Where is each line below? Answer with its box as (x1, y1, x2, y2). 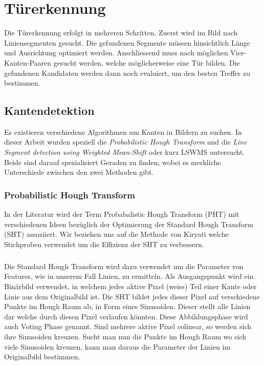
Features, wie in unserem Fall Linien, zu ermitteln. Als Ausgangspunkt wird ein (4, 271, 254, 281)
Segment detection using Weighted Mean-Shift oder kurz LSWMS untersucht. (4, 147, 245, 157)
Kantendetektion (4, 103, 95, 118)
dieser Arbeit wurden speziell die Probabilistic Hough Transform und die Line (4, 136, 247, 147)
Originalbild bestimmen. (4, 351, 80, 362)
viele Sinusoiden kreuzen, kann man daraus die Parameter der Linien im (4, 341, 231, 352)
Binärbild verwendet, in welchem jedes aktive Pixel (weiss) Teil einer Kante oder (4, 281, 257, 292)
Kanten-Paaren (4, 57, 52, 68)
